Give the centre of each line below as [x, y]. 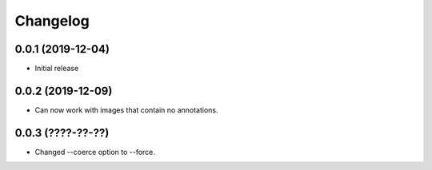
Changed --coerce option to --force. [95, 152]
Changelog [52, 21]
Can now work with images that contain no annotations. [127, 110]
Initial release [57, 69]
